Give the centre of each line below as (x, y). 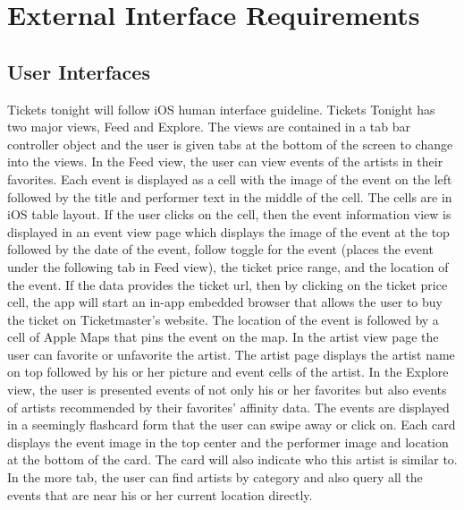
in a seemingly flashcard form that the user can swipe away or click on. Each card (232, 425)
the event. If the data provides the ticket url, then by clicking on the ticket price (228, 284)
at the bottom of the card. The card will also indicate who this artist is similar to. (232, 459)
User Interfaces (79, 71)
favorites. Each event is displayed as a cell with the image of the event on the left (230, 178)
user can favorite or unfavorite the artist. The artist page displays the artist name (231, 354)
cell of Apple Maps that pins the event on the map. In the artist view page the (223, 337)
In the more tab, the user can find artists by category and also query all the (215, 477)
